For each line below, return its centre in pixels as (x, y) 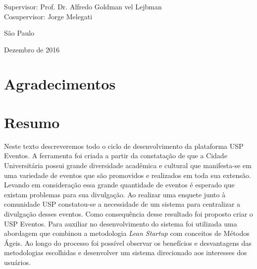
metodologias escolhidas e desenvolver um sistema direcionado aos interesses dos (126, 252)
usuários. (17, 262)
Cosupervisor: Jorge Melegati (48, 16)
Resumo (32, 122)
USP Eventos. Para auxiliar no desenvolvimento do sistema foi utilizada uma (121, 223)
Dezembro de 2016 (32, 49)
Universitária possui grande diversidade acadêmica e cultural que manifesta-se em (128, 165)
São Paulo (19, 33)
